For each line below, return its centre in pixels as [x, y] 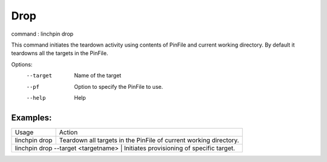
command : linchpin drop [42, 34]
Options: [22, 64]
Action [68, 132]
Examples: [31, 118]
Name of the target [98, 76]
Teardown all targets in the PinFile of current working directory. [149, 140]
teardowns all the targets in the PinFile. [60, 53]
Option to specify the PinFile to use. [119, 86]
